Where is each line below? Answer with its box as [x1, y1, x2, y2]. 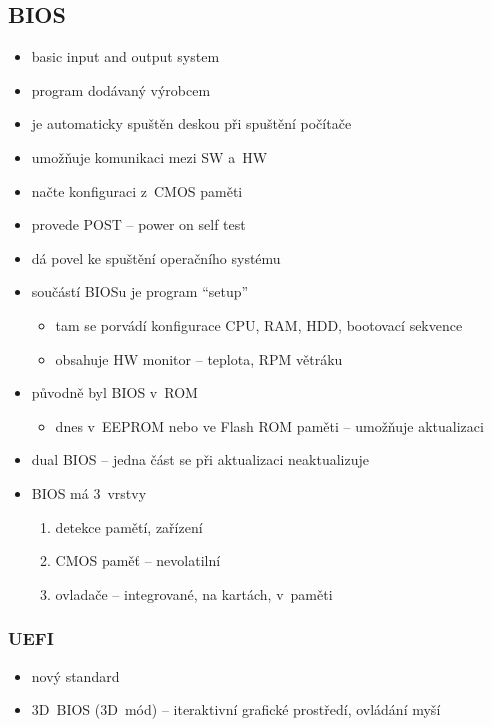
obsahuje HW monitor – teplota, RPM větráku [55, 348, 343, 369]
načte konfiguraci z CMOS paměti [31, 180, 243, 201]
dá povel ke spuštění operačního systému [31, 247, 281, 268]
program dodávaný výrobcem [31, 79, 211, 100]
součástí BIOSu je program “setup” [31, 281, 249, 302]
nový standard [31, 665, 120, 686]
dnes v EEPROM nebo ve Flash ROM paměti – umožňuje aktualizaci [55, 415, 484, 436]
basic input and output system [31, 46, 220, 67]
